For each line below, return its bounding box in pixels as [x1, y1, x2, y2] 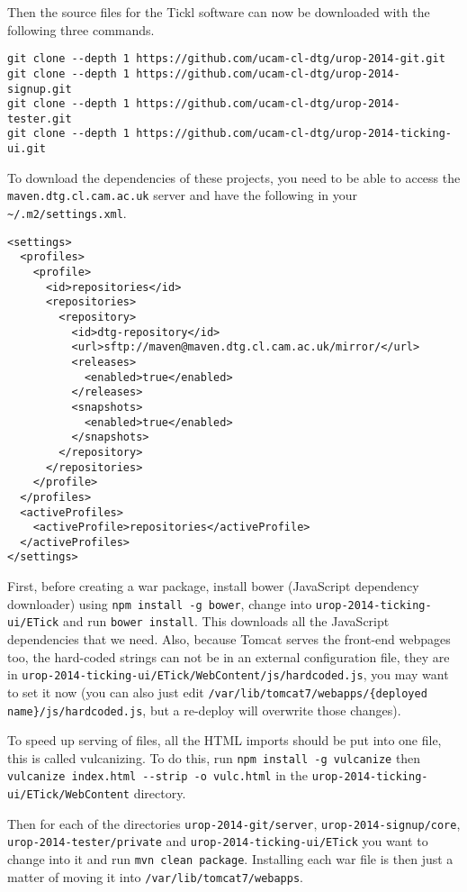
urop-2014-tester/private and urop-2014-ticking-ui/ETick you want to [7, 832, 428, 851]
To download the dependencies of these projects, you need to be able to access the [7, 168, 461, 187]
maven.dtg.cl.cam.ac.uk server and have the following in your [7, 186, 358, 205]
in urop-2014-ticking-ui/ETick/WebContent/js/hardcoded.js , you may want [7, 665, 449, 684]
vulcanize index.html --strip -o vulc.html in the [7, 766, 308, 785]
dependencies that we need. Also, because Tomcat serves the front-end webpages [7, 630, 451, 649]
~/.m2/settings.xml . [7, 204, 127, 223]
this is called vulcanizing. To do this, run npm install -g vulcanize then [7, 748, 421, 767]
